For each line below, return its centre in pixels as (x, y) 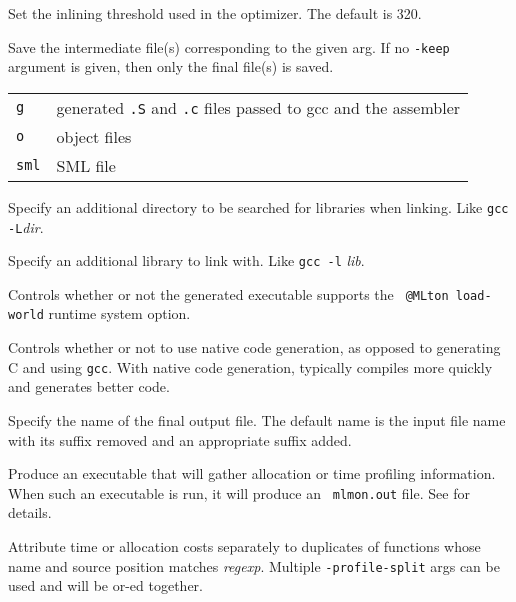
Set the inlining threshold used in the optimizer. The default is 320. (215, 13)
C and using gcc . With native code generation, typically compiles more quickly (250, 366)
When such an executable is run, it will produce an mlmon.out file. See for (239, 492)
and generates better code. (89, 386)
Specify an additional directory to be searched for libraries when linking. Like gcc (258, 206)
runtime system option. (119, 313)
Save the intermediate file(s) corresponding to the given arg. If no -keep (229, 46)
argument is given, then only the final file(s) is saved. (171, 66)
